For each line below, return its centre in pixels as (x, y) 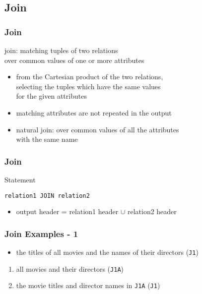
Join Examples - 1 (41, 233)
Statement (20, 179)
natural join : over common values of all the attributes (98, 129)
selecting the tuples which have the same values (88, 86)
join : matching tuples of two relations (61, 50)
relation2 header (152, 211)
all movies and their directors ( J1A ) (70, 268)
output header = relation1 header (67, 211)
